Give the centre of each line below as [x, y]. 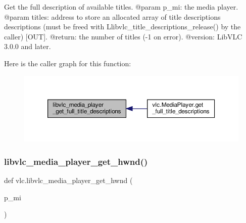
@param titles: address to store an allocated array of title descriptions [112, 16]
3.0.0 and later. [28, 46]
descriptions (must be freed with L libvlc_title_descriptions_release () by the [122, 27]
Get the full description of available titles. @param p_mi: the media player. [121, 7]
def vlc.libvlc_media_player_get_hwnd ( [68, 180]
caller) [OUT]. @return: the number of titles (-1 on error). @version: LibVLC [123, 36]
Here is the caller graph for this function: [68, 63]
